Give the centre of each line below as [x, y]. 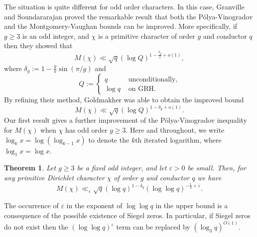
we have [209, 178]
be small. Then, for [217, 168]
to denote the [109, 139]
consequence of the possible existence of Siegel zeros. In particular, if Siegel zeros [127, 215]
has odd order [86, 130]
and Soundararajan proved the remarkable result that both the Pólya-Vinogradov [128, 16]
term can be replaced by [153, 227]
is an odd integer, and [56, 36]
